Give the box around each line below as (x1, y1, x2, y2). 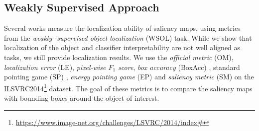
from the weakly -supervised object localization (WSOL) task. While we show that (4, 32, 252, 43)
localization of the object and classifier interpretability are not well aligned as (4, 42, 241, 53)
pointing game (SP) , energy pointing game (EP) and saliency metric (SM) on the (4, 71, 254, 82)
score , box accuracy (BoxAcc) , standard (118, 62, 240, 72)
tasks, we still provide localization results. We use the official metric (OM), (4, 52, 234, 62)
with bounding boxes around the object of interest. (4, 93, 159, 103)
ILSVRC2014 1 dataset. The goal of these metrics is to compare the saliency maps (4, 81, 253, 93)
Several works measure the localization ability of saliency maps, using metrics (4, 23, 241, 33)
